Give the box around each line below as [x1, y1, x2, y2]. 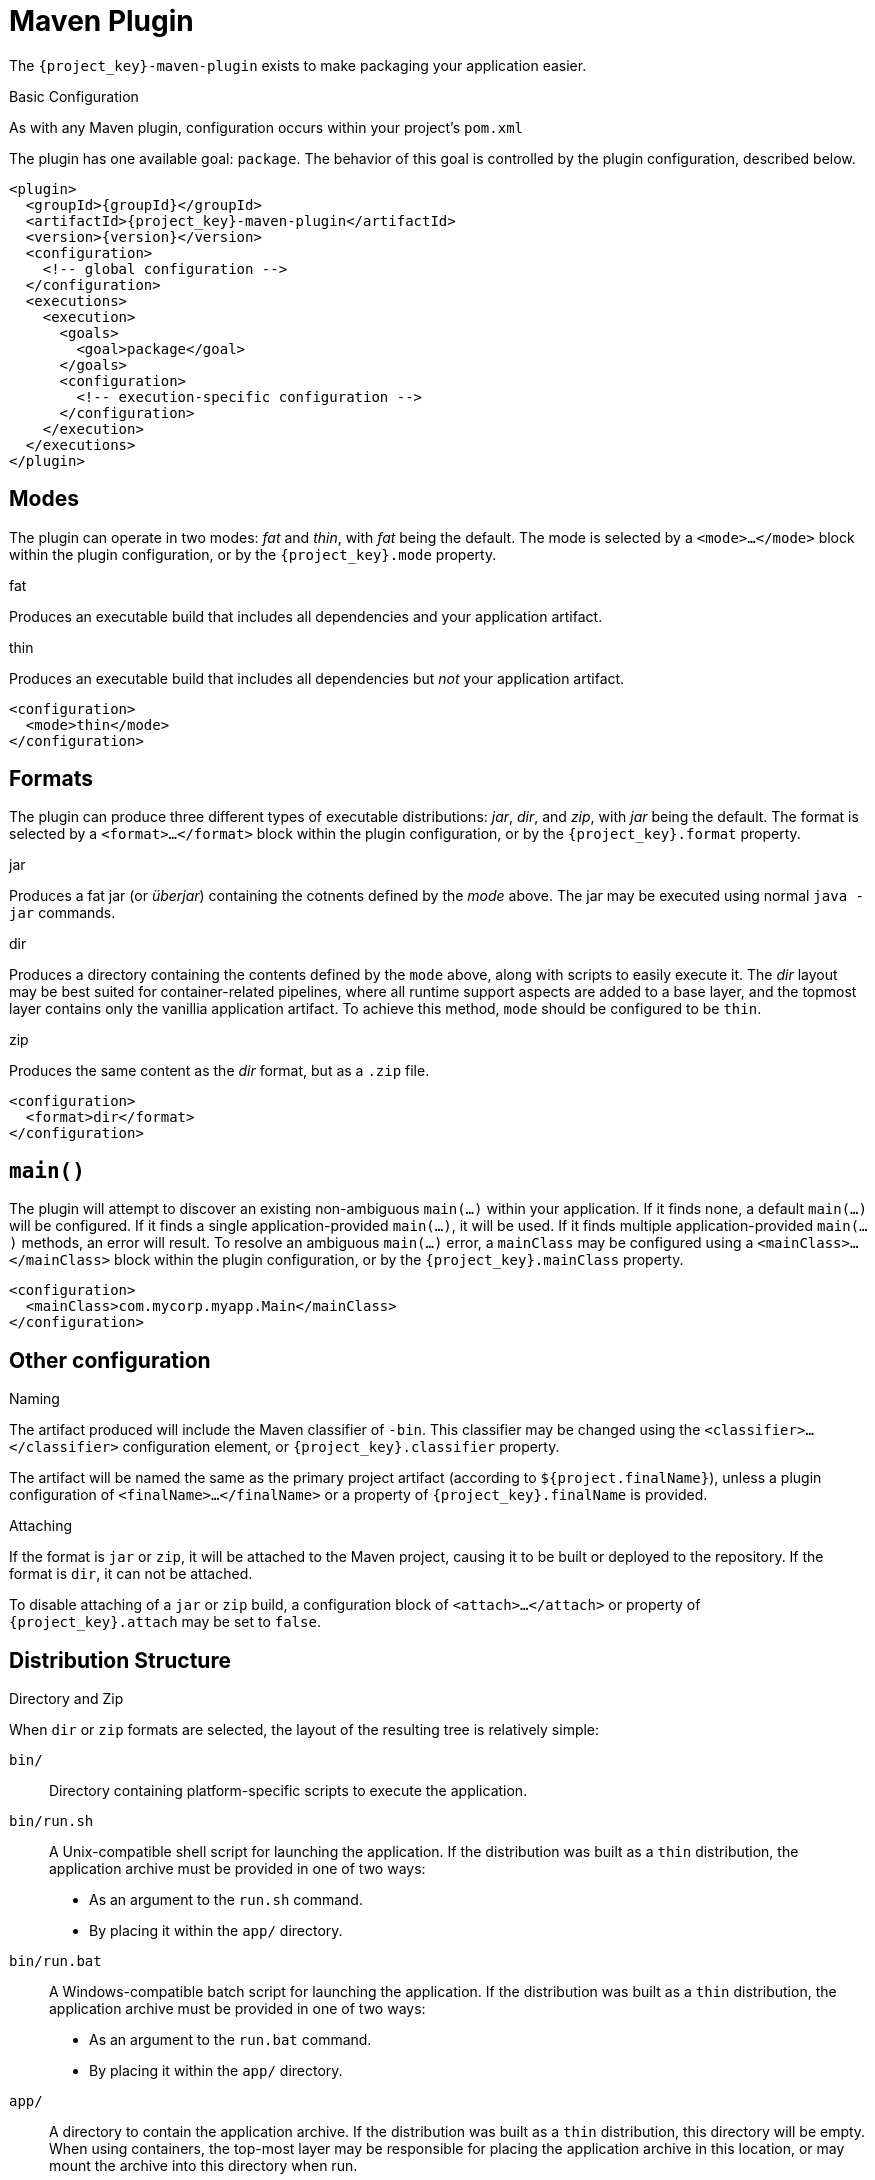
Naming [9, 1390, 60, 1408]
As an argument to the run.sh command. [89, 1890, 363, 1908]
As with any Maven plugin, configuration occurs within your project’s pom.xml [9, 118, 524, 136]
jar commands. [9, 904, 116, 922]
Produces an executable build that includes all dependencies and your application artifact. [9, 607, 603, 625]
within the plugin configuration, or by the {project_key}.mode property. [9, 545, 497, 563]
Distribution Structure [9, 1647, 231, 1673]
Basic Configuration [9, 87, 139, 105]
